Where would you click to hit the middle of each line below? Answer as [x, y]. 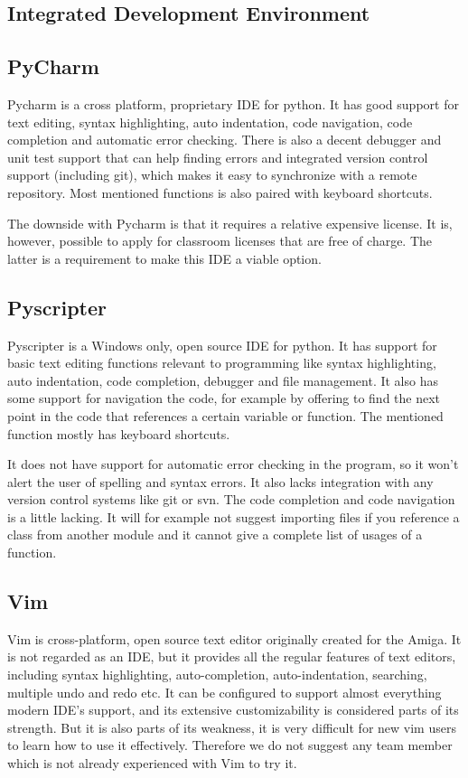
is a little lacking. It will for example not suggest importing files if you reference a [234, 516]
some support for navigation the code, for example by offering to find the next [224, 398]
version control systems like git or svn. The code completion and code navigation [231, 499]
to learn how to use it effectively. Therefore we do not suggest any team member [230, 745]
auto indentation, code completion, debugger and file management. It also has [223, 380]
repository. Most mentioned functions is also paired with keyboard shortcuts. [220, 192]
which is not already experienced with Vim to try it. [152, 763]
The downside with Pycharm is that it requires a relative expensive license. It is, [230, 223]
